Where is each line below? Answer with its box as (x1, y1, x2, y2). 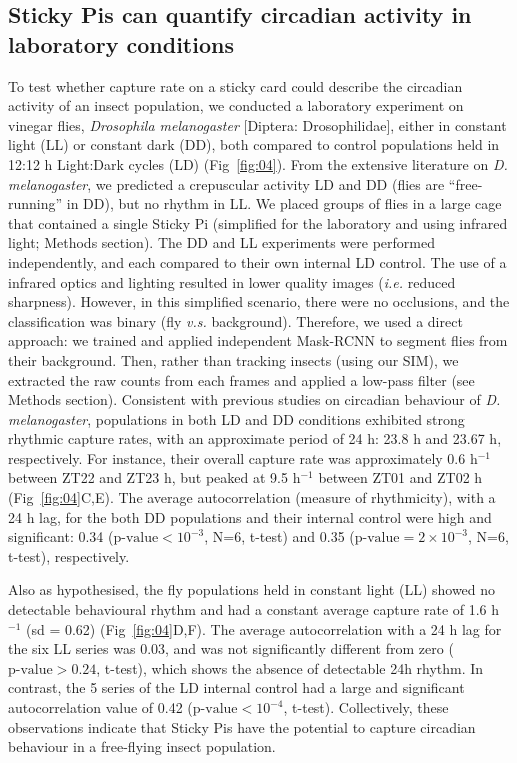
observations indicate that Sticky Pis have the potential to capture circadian (8, 716, 476, 737)
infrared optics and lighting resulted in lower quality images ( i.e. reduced (8, 271, 456, 292)
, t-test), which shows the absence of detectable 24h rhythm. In (96, 657, 484, 678)
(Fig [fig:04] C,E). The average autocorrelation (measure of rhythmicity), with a (8, 487, 496, 508)
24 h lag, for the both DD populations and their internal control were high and (8, 506, 492, 527)
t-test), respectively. (8, 545, 130, 566)
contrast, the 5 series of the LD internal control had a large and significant (8, 677, 465, 698)
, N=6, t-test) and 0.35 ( (204, 526, 355, 547)
